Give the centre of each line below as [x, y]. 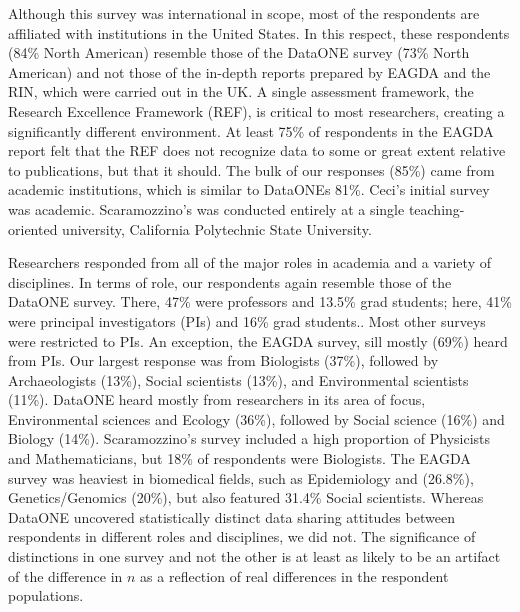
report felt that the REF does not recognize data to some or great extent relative [257, 150]
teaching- [436, 208]
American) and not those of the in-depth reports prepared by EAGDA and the [249, 71]
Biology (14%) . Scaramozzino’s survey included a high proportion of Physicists [249, 438]
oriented [33, 228]
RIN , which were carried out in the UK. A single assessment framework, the [241, 91]
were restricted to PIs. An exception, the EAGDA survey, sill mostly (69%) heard [258, 340]
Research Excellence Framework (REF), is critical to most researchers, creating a [256, 110]
